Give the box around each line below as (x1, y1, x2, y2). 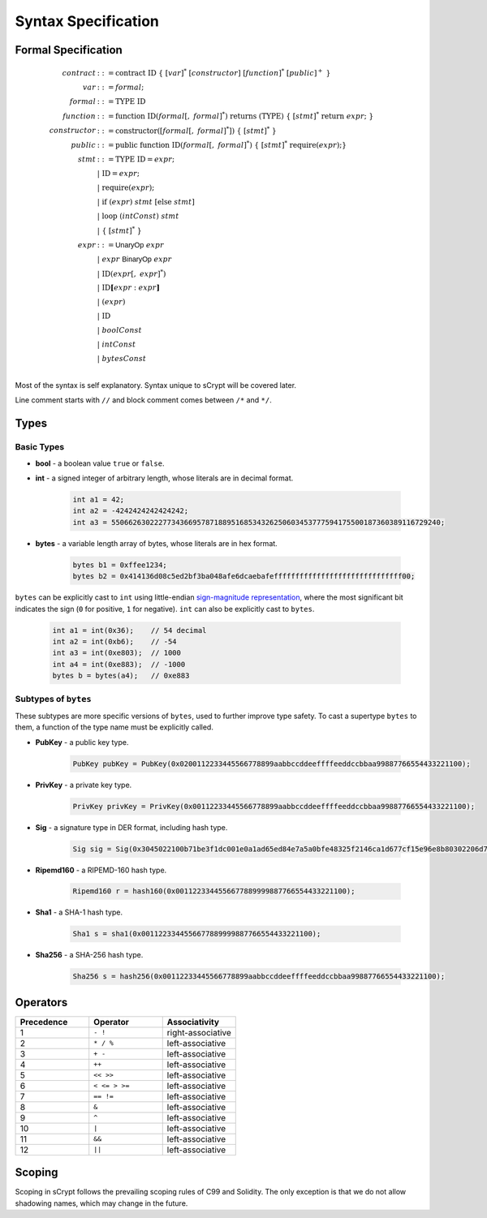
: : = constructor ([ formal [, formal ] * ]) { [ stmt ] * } (97, 124, 278, 136)
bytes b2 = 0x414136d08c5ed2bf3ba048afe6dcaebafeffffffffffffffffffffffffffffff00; (72, 572, 416, 581)
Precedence (19, 1016, 68, 1027)
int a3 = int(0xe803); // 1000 (52, 648, 182, 657)
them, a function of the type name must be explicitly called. (15, 722, 214, 732)
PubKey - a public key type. (35, 737, 129, 747)
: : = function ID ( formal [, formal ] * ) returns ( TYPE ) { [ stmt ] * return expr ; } (97, 110, 374, 121)
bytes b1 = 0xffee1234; (72, 560, 168, 570)
